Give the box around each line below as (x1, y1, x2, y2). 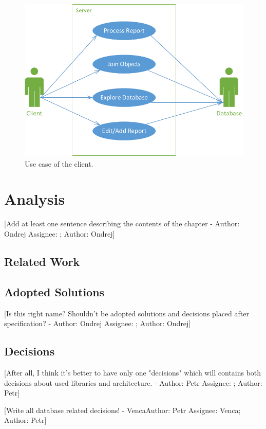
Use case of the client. (25, 158, 93, 169)
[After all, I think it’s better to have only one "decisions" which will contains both (4, 367, 261, 378)
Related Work (4, 254, 80, 269)
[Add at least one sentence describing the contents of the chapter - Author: (4, 218, 240, 229)
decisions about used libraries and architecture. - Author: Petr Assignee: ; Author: (4, 377, 262, 388)
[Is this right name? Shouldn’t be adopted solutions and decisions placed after (4, 308, 249, 318)
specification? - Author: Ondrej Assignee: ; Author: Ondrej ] (4, 318, 191, 329)
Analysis (4, 188, 65, 209)
